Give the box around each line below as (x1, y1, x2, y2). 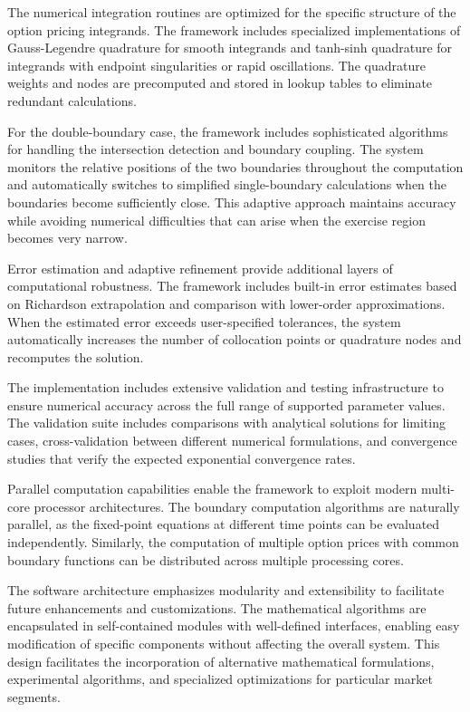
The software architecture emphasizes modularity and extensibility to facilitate (7, 581, 445, 600)
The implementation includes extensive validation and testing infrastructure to (7, 378, 444, 397)
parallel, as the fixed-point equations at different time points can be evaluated (7, 515, 440, 534)
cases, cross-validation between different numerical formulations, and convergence (7, 431, 457, 450)
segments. (7, 687, 61, 706)
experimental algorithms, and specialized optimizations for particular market (7, 669, 433, 688)
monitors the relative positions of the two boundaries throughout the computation (7, 157, 464, 176)
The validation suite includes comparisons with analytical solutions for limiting (7, 413, 446, 432)
